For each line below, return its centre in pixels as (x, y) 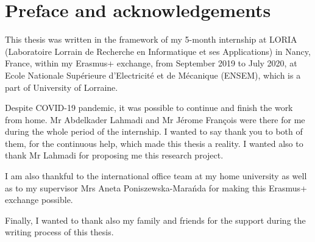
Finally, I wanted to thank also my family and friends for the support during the (155, 220)
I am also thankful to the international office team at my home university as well (156, 176)
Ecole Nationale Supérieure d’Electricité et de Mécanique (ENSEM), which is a (153, 75)
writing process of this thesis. (59, 232)
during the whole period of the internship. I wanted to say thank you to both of (154, 131)
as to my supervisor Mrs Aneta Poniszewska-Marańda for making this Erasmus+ (156, 187)
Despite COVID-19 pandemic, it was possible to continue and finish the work (149, 108)
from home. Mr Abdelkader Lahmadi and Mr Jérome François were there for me (155, 119)
